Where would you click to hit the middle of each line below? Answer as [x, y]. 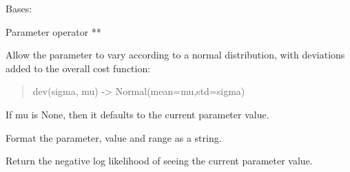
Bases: [19, 8]
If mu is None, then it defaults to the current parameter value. [137, 114]
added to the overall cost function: [78, 68]
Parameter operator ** [53, 31]
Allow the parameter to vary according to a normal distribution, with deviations [175, 55]
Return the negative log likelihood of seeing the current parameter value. [159, 161]
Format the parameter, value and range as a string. [114, 137]
